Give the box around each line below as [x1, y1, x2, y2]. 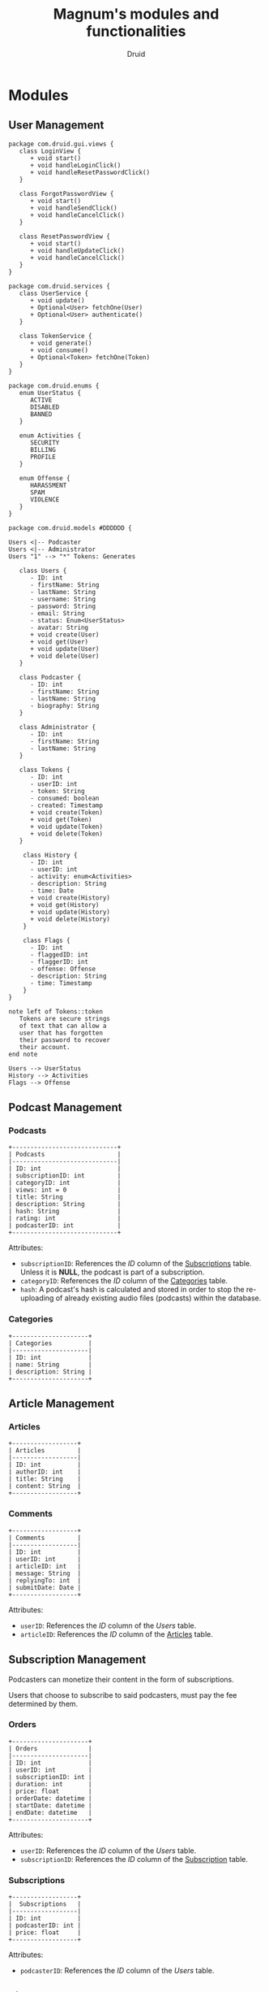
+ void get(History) [29, 901, 100, 909]
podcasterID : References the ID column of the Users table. [19, 1966, 215, 1976]
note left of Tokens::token [8, 1007, 104, 1016]
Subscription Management [8, 1653, 147, 1667]
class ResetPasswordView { [19, 232, 111, 241]
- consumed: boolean [29, 794, 100, 802]
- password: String [29, 602, 96, 610]
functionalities [86, 22, 186, 41]
